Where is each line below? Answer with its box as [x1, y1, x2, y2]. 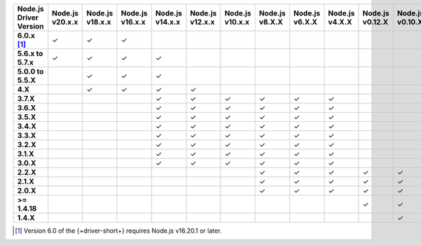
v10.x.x [225, 18, 250, 27]
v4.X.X [328, 18, 352, 27]
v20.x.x [51, 18, 79, 27]
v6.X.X [293, 18, 318, 27]
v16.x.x [120, 18, 146, 27]
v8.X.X [258, 18, 283, 27]
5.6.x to [17, 49, 44, 58]
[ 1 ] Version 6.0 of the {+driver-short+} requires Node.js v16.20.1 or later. [15, 226, 222, 235]
